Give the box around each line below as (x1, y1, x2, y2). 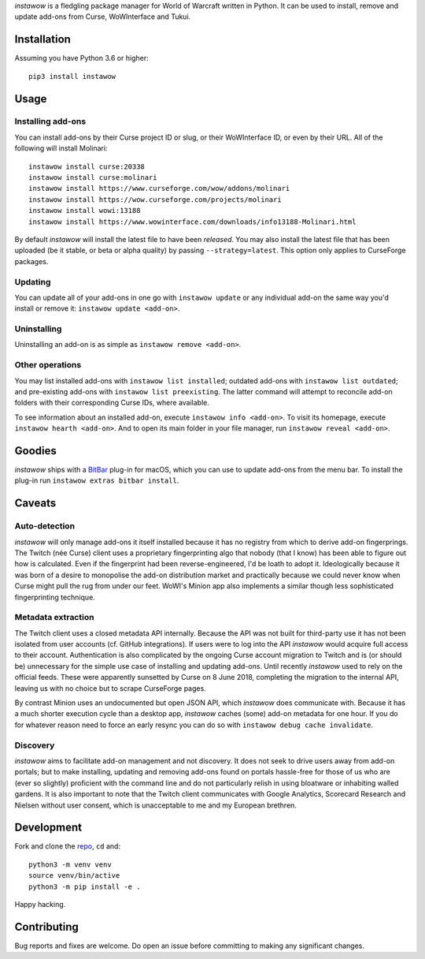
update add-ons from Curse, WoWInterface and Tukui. (14, 12, 191, 21)
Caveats (14, 497, 57, 510)
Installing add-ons (14, 116, 87, 127)
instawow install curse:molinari (28, 174, 157, 182)
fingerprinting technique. (14, 592, 96, 602)
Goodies (14, 444, 57, 457)
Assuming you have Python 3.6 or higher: (14, 54, 149, 63)
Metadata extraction (14, 612, 94, 623)
